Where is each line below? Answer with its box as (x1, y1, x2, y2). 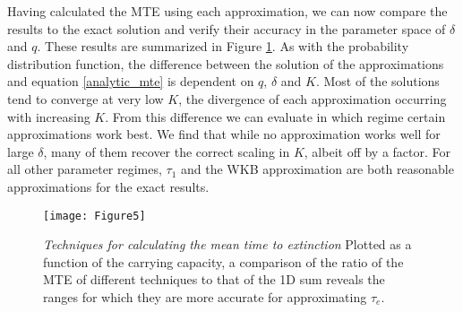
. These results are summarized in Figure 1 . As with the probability (37, 37, 409, 56)
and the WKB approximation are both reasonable (181, 160, 454, 178)
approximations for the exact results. (7, 177, 210, 195)
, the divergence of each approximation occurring (178, 89, 447, 108)
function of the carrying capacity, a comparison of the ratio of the (43, 252, 404, 271)
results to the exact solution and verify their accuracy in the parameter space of (7, 19, 446, 38)
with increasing (7, 107, 90, 126)
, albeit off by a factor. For (304, 142, 451, 160)
